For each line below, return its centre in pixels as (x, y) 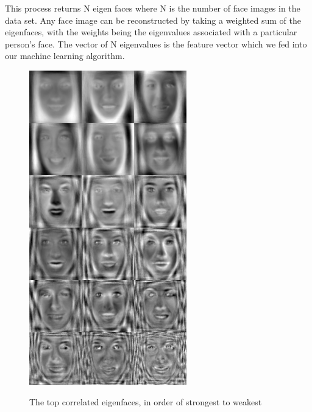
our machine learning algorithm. (65, 56)
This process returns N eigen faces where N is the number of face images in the (153, 8)
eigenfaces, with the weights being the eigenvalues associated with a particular (151, 32)
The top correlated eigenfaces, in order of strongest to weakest (146, 401)
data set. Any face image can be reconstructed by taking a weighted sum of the (153, 20)
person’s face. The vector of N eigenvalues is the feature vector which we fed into (156, 44)
